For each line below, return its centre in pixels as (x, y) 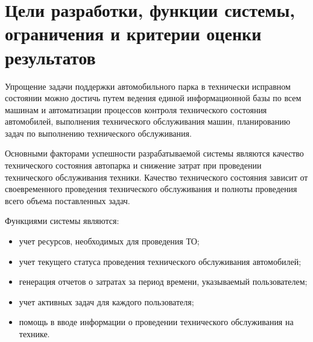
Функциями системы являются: (62, 221)
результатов (50, 57)
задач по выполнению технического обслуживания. (98, 133)
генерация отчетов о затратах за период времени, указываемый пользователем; (163, 281)
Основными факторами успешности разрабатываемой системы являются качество (154, 153)
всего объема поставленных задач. (68, 200)
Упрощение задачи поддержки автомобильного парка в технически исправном (148, 86)
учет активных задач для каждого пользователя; (106, 301)
